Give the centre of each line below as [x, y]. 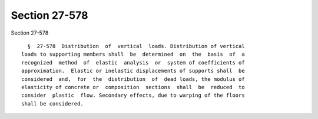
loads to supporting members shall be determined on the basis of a [133, 55]
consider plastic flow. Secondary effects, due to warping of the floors [133, 96]
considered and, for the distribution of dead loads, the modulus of [133, 79]
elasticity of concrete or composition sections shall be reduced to [133, 87]
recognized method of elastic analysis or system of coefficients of [133, 62]
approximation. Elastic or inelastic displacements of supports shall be [133, 71]
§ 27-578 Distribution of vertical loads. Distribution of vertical [136, 46]
